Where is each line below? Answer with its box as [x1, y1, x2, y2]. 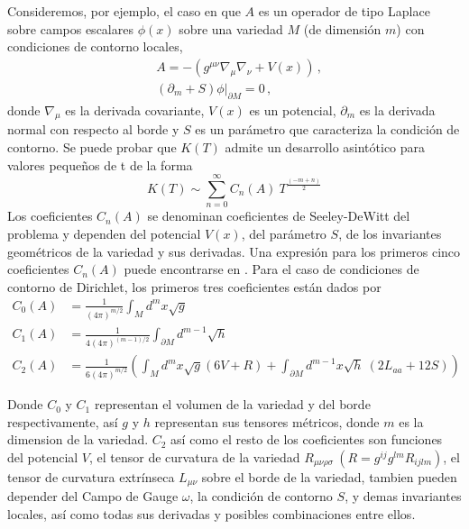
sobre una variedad [179, 19, 283, 38]
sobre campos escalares [7, 19, 133, 38]
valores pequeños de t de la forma [7, 155, 193, 174]
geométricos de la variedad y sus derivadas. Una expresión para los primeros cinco [7, 242, 461, 260]
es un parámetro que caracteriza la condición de [195, 120, 460, 139]
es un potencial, [249, 100, 336, 119]
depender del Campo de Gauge [7, 487, 179, 506]
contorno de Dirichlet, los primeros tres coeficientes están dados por [7, 277, 382, 296]
